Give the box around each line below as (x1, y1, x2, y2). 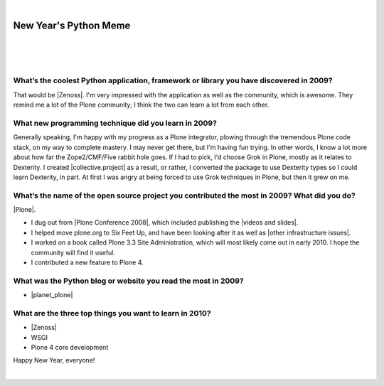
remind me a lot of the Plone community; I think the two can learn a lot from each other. (13, 100, 270, 109)
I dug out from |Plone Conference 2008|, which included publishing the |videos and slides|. (31, 218, 299, 227)
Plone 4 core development (31, 343, 109, 352)
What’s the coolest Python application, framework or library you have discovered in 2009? (13, 75, 334, 85)
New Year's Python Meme (13, 19, 131, 31)
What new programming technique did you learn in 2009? (13, 118, 217, 128)
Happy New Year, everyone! (13, 356, 95, 365)
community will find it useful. (31, 248, 116, 257)
